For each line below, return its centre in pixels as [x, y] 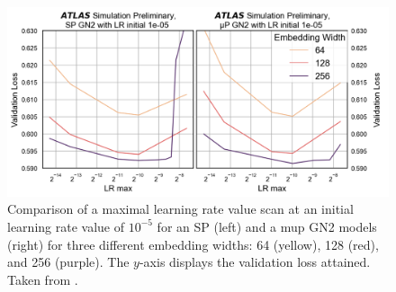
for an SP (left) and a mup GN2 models [267, 226]
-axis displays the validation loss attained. [255, 262]
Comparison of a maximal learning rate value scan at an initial [180, 209]
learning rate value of [66, 226]
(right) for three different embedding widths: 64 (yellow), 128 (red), [193, 244]
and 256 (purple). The [68, 262]
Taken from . [43, 279]
